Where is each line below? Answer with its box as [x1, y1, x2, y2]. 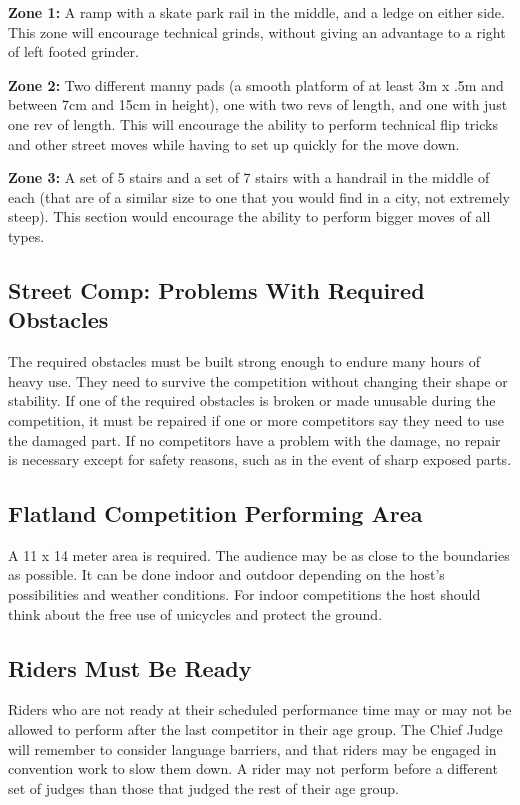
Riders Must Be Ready [8, 652, 252, 683]
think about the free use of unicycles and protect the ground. [8, 603, 383, 624]
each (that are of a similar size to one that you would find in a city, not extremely [8, 186, 510, 207]
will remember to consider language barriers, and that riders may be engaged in [8, 738, 497, 759]
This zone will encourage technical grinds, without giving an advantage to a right [8, 21, 506, 42]
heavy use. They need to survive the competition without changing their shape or [8, 370, 508, 391]
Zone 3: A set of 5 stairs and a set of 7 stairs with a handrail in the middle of [8, 167, 490, 188]
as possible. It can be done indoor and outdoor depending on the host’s [8, 564, 445, 585]
